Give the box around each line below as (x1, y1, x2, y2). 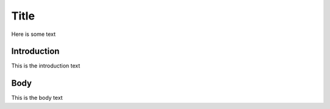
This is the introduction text (11, 62, 81, 69)
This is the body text (11, 94, 63, 102)
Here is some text (11, 30, 56, 38)
